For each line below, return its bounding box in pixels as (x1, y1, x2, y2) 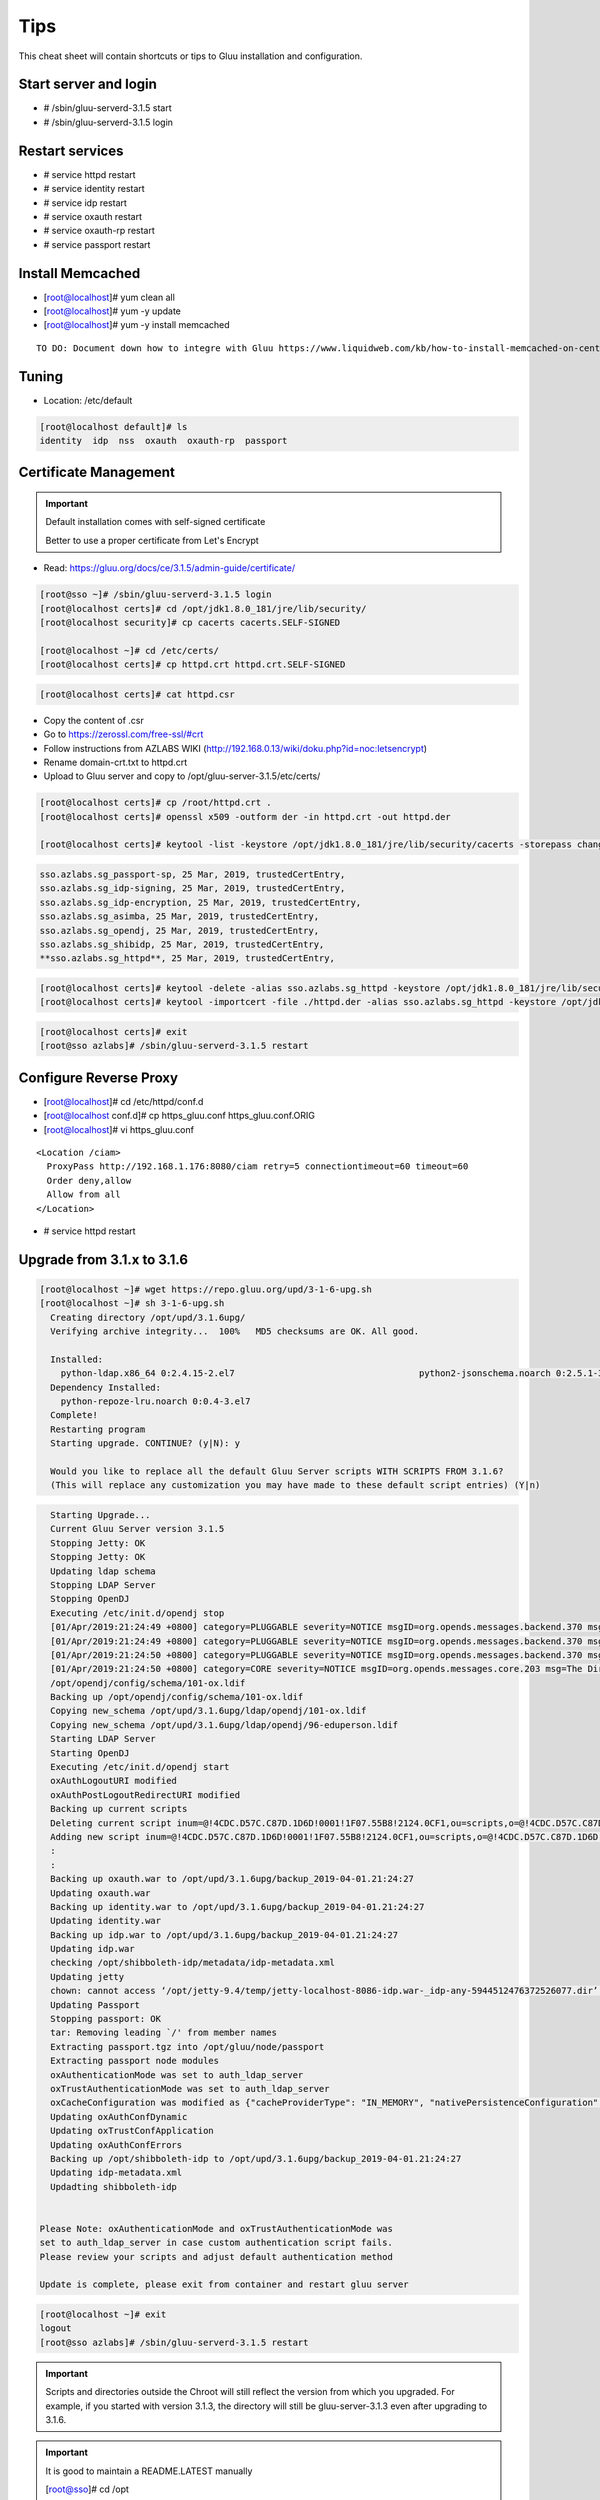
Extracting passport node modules (50, 2055, 220, 2067)
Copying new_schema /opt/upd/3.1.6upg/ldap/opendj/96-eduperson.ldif (50, 1719, 399, 1730)
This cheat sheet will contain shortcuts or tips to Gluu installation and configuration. (18, 50, 363, 62)
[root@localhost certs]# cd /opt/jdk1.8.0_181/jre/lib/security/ (39, 603, 367, 614)
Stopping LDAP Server (50, 1579, 157, 1590)
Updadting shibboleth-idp (50, 2181, 177, 2192)
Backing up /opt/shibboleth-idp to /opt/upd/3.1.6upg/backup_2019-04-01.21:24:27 (50, 2153, 462, 2164)
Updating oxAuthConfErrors (50, 2139, 183, 2150)
